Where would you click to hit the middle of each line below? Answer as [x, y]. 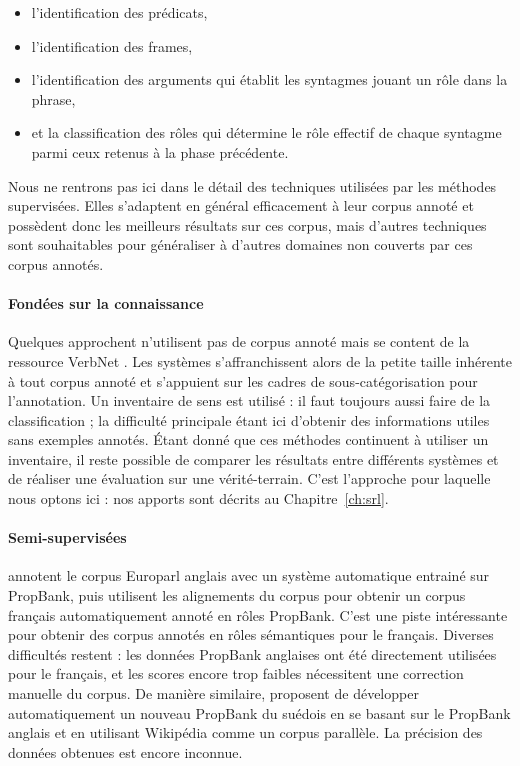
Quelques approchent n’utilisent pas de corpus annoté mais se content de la [239, 341]
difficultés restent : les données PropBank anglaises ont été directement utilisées [252, 653]
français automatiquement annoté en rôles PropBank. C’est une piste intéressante [258, 614]
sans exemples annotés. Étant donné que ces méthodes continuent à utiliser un [248, 439]
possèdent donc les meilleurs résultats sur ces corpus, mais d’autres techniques [247, 224]
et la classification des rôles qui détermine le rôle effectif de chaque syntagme [266, 132]
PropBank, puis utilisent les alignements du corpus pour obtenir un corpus [237, 595]
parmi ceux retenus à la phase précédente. [160, 151]
